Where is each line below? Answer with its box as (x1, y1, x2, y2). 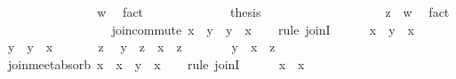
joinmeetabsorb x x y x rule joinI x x (7, 54, 305, 73)
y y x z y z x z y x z (7, 37, 276, 56)
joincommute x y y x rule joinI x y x (111, 20, 414, 38)
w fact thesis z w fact (97, 3, 450, 20)
